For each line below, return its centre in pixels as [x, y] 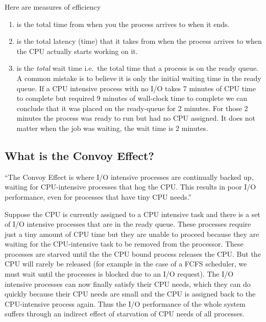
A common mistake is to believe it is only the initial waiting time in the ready [139, 78]
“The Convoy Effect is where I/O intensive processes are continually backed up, [129, 177]
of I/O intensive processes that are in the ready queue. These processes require [128, 224]
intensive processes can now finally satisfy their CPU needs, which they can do [128, 284]
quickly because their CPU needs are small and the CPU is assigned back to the [130, 294]
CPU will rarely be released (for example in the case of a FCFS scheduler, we [126, 264]
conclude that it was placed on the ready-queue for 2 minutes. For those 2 [132, 108]
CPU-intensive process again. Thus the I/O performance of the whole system [125, 303]
